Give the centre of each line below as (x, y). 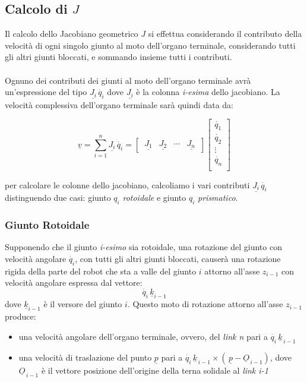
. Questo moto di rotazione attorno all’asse (205, 304)
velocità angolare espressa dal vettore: (74, 282)
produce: (20, 316)
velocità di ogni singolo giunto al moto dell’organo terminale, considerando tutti (150, 45)
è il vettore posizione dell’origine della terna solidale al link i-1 (155, 370)
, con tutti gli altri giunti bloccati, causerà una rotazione (178, 258)
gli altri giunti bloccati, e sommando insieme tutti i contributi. (118, 57)
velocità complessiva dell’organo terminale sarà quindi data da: (119, 104)
